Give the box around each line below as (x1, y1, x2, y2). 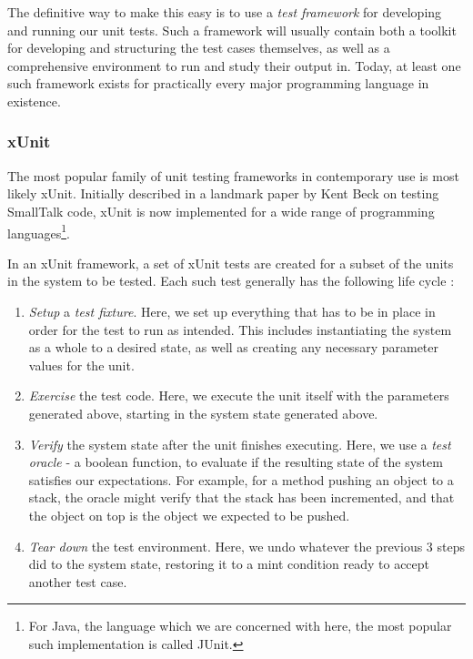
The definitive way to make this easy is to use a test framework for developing (7, 3, 442, 21)
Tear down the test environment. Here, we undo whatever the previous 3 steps (28, 536, 465, 555)
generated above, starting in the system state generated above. (28, 403, 378, 422)
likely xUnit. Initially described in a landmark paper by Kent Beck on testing (7, 184, 439, 203)
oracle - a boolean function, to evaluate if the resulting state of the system (28, 452, 443, 471)
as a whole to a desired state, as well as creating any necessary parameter (28, 338, 438, 357)
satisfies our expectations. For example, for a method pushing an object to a (28, 470, 454, 489)
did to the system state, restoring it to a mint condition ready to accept (28, 554, 430, 573)
